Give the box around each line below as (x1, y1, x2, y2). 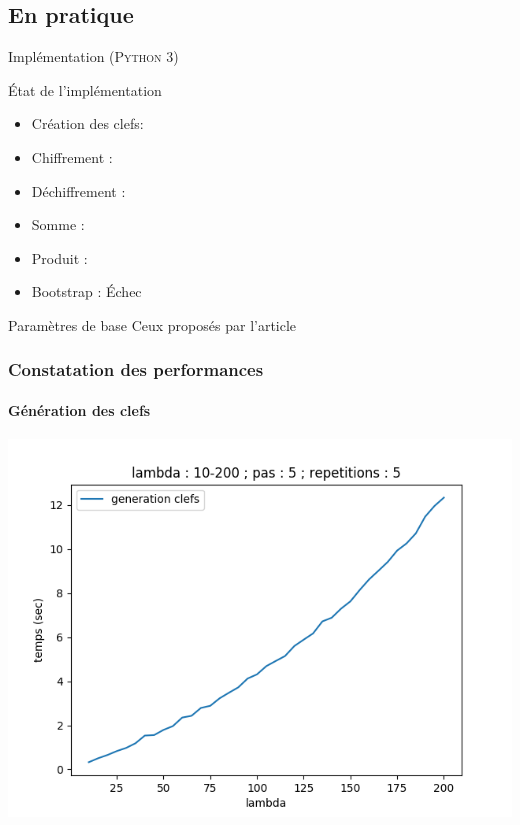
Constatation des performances (8, 357, 264, 382)
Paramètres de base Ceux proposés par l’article (8, 314, 297, 335)
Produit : (31, 247, 88, 268)
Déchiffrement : (31, 180, 126, 201)
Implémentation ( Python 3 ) (8, 46, 179, 67)
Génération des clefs (8, 399, 151, 420)
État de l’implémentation (8, 79, 162, 100)
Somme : (31, 214, 85, 235)
